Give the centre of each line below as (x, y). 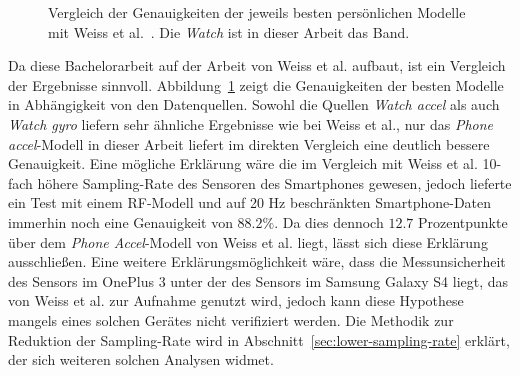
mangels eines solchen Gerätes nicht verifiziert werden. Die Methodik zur (231, 319)
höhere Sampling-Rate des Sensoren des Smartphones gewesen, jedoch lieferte (274, 182)
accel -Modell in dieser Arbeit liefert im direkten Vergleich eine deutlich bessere (249, 143)
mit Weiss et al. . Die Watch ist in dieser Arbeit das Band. (229, 31)
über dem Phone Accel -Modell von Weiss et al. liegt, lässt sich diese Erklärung (248, 241)
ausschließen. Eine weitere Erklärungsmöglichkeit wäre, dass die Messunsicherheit (257, 261)
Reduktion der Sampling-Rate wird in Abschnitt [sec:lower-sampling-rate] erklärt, (259, 339)
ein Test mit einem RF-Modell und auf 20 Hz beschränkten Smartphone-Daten (250, 202)
